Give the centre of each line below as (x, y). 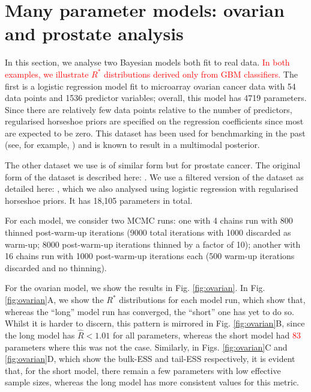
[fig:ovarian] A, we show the (54, 299)
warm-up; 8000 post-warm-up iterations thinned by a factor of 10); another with (153, 244)
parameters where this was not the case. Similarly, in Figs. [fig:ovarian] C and (146, 347)
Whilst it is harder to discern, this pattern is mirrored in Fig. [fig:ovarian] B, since (155, 323)
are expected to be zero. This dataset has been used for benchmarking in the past (155, 133)
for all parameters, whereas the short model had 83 (207, 335)
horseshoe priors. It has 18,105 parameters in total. (99, 200)
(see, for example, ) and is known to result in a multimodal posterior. (132, 145)
